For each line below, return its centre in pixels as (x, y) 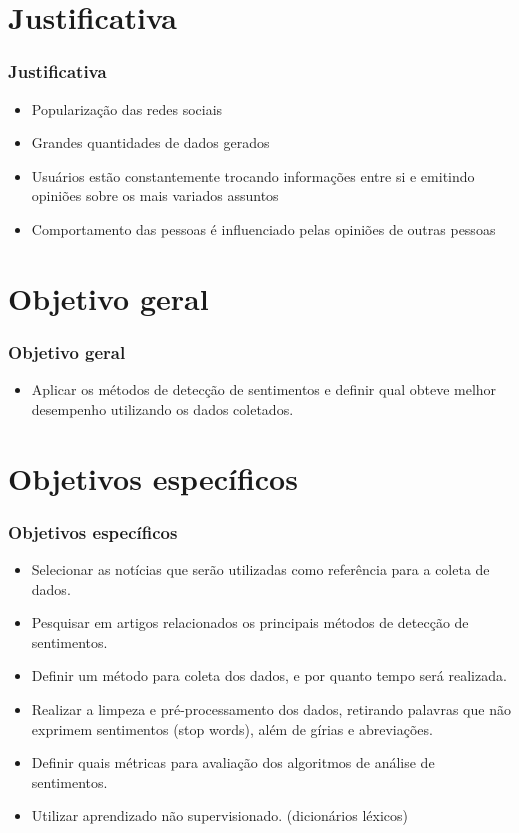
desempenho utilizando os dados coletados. (162, 408)
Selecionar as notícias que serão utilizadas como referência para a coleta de (260, 568)
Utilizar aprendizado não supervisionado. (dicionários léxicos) (219, 815)
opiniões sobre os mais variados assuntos (155, 195)
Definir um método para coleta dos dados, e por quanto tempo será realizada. (269, 675)
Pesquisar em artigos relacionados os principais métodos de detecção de (250, 622)
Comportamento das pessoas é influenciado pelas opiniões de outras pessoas (263, 228)
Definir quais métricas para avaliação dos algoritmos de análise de (233, 762)
